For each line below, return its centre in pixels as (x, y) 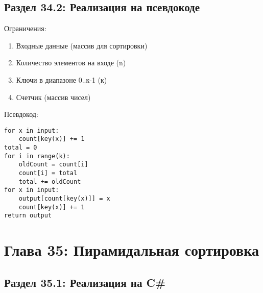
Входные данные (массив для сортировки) (82, 45)
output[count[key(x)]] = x (64, 199)
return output (28, 216)
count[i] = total (48, 173)
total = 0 (21, 148)
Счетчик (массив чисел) (53, 97)
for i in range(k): (37, 156)
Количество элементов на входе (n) (71, 63)
